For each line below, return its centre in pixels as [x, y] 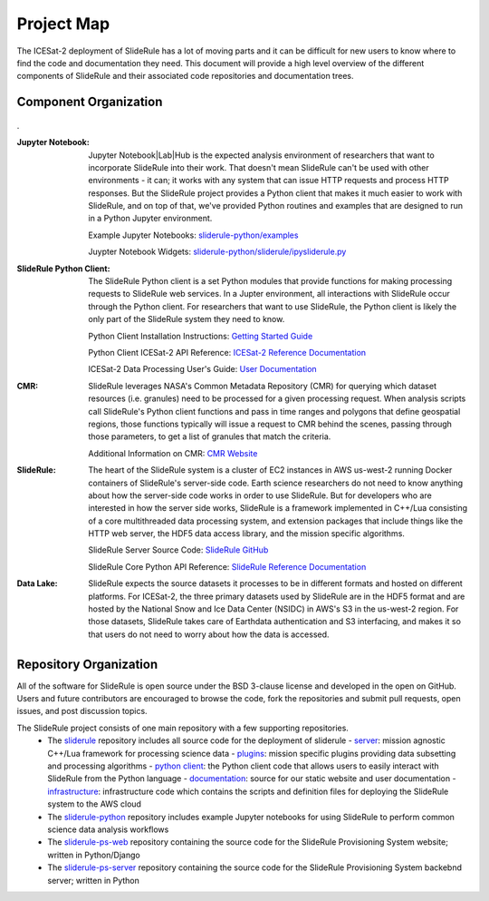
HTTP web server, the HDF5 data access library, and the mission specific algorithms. [246, 534]
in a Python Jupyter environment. [150, 219]
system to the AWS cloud [95, 804]
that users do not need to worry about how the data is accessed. [209, 634]
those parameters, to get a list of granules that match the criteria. [210, 436]
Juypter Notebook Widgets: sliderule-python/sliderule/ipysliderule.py [217, 252]
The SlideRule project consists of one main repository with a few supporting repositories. [182, 728]
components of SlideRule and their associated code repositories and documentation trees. [185, 76]
